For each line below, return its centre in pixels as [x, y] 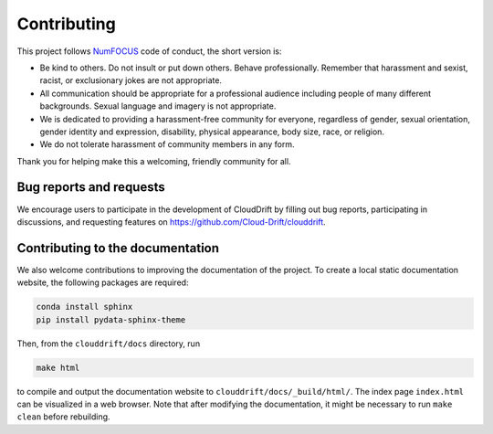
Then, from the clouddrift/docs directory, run [109, 344]
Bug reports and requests [91, 187]
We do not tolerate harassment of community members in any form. [167, 144]
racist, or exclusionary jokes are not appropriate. [131, 80]
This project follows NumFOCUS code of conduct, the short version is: [149, 51]
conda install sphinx [84, 307]
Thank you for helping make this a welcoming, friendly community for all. [154, 161]
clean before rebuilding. [63, 417]
